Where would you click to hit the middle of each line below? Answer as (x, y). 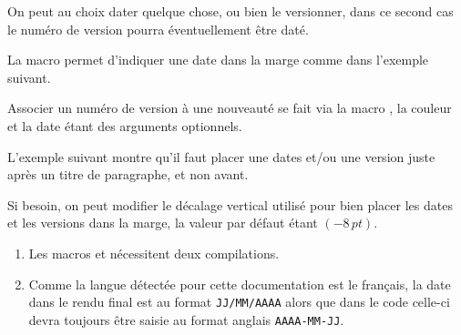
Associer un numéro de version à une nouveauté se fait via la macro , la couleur (230, 108)
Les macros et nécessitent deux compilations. (154, 253)
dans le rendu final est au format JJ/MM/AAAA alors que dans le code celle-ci (239, 302)
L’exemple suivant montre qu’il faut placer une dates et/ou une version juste (221, 156)
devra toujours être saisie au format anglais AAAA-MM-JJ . (186, 319)
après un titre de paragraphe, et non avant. (128, 174)
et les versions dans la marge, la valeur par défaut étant (163, 223)
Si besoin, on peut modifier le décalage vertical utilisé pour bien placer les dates (230, 204)
